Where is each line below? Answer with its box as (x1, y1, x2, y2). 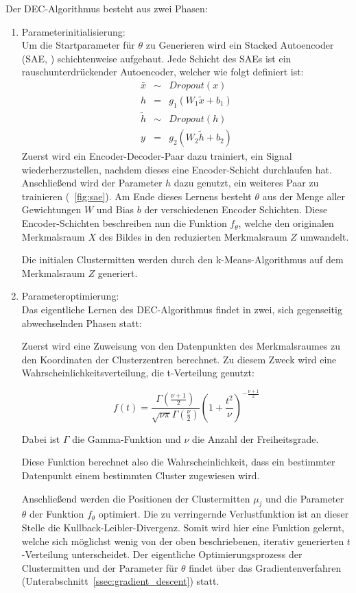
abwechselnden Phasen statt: (21, 315, 142, 330)
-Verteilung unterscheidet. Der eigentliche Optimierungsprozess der (21, 547, 302, 561)
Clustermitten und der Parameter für (21, 560, 178, 574)
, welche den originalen (238, 216, 334, 230)
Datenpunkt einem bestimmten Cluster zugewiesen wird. (21, 468, 260, 482)
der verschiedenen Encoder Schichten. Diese (144, 202, 328, 217)
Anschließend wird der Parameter (21, 176, 163, 190)
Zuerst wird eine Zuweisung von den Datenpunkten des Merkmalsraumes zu (21, 339, 341, 353)
